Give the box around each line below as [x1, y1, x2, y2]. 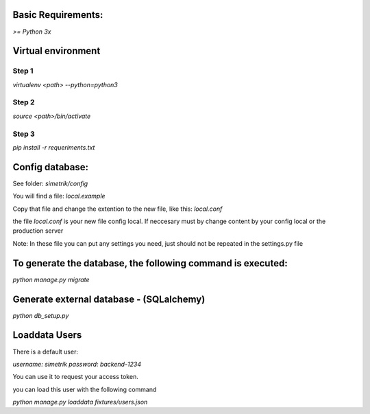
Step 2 [12, 97, 35, 107]
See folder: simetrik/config [12, 179, 88, 187]
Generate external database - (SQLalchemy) [12, 293, 206, 305]
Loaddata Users [12, 330, 82, 341]
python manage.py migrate [12, 275, 90, 284]
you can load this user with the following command [12, 385, 157, 393]
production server [12, 227, 64, 235]
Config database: [12, 161, 89, 173]
